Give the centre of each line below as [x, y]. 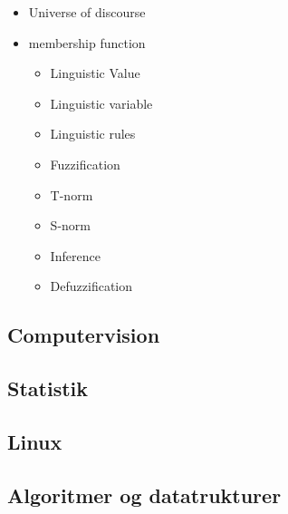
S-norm [70, 225]
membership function [87, 42]
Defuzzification [91, 286]
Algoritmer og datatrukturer [144, 495]
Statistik [48, 388]
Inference [75, 255]
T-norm [72, 194]
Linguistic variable [101, 103]
